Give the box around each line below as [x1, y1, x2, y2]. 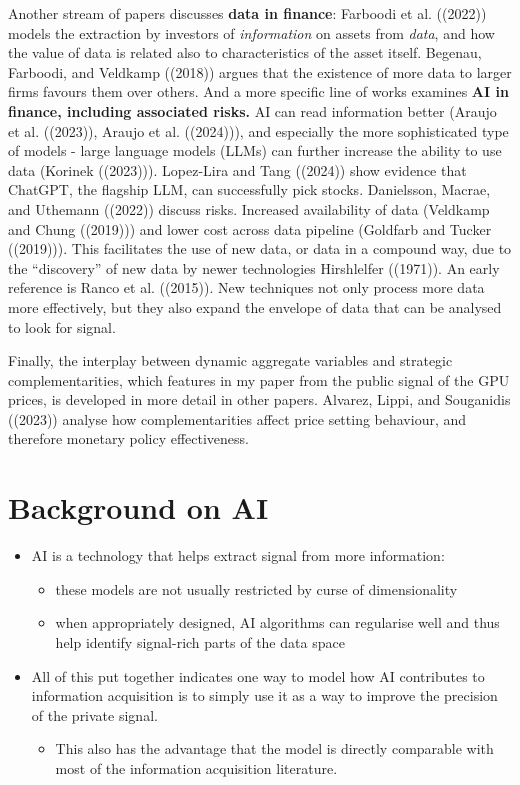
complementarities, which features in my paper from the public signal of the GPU [8, 369, 510, 390]
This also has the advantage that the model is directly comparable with [55, 738, 494, 759]
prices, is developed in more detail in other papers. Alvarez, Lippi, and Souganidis [8, 389, 511, 410]
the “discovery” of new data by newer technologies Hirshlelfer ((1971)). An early [8, 257, 500, 278]
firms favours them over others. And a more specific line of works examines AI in [8, 81, 509, 102]
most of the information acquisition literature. [55, 757, 338, 778]
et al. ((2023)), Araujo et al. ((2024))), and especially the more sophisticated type [8, 120, 509, 141]
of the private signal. [31, 704, 158, 725]
